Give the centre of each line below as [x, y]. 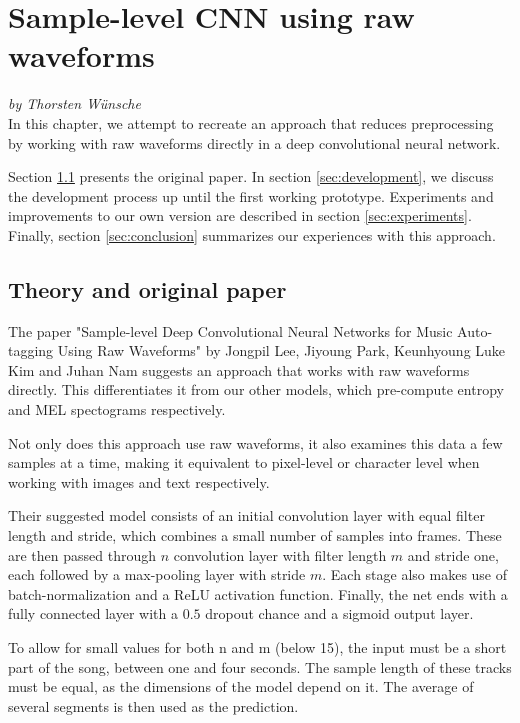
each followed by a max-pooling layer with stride [157, 574]
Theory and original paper [147, 288]
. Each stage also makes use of [415, 574]
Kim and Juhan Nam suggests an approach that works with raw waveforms [239, 369]
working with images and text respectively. [139, 481]
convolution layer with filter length [280, 554]
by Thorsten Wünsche [74, 103]
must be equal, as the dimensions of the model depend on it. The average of [241, 686]
